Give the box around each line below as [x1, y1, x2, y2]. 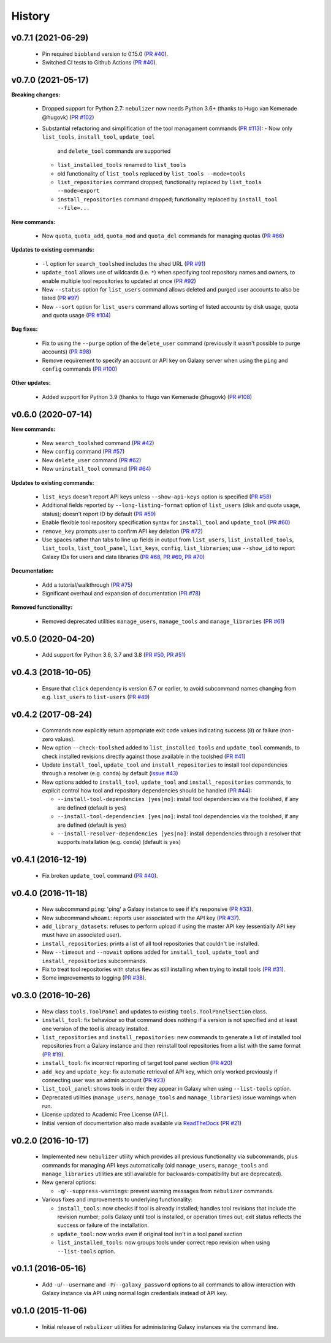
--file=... [57, 204, 90, 212]
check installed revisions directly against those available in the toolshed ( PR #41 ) [42, 753, 246, 760]
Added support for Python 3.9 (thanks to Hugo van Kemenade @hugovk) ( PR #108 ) [42, 393, 253, 400]
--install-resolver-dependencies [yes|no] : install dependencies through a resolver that [57, 830, 301, 837]
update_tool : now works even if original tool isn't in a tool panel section [57, 1230, 243, 1237]
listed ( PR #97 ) [42, 295, 80, 302]
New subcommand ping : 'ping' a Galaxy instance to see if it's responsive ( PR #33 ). [42, 905, 254, 913]
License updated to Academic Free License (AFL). [42, 1111, 169, 1118]
